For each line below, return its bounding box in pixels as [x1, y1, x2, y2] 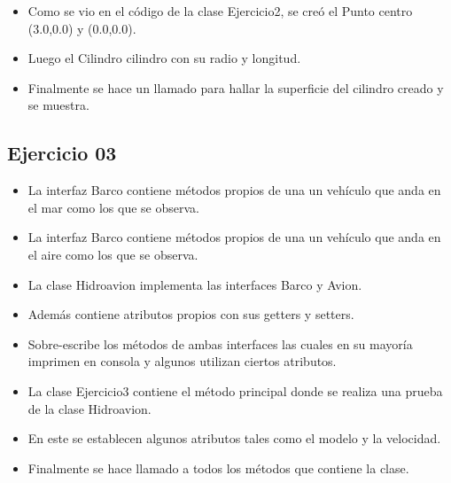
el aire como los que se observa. [27, 245, 198, 263]
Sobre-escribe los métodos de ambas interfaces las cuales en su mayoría [27, 334, 413, 353]
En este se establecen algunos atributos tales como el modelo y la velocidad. [27, 429, 441, 448]
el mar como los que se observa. [27, 198, 199, 216]
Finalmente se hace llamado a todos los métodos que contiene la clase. [27, 458, 409, 477]
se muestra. [27, 96, 89, 114]
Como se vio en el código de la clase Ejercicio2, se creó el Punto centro [27, 2, 413, 19]
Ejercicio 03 [7, 139, 117, 167]
